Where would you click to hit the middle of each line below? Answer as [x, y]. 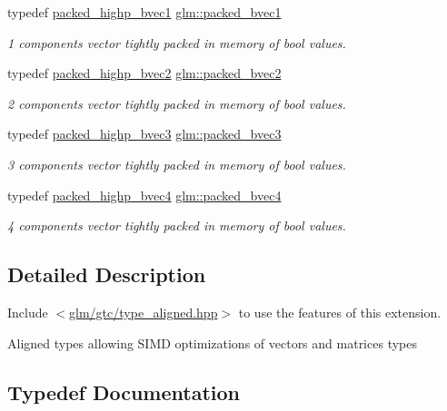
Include [28, 312]
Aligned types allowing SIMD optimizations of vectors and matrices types [212, 342]
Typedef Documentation [124, 391]
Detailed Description [107, 274]
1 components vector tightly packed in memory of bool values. [177, 42]
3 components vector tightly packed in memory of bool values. [177, 164]
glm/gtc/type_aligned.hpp [144, 312]
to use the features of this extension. [340, 312]
